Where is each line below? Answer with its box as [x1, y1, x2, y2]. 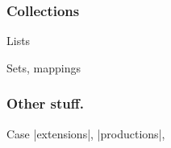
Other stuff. [6, 93, 84, 113]
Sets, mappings [6, 59, 81, 76]
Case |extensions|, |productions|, [6, 125, 165, 142]
